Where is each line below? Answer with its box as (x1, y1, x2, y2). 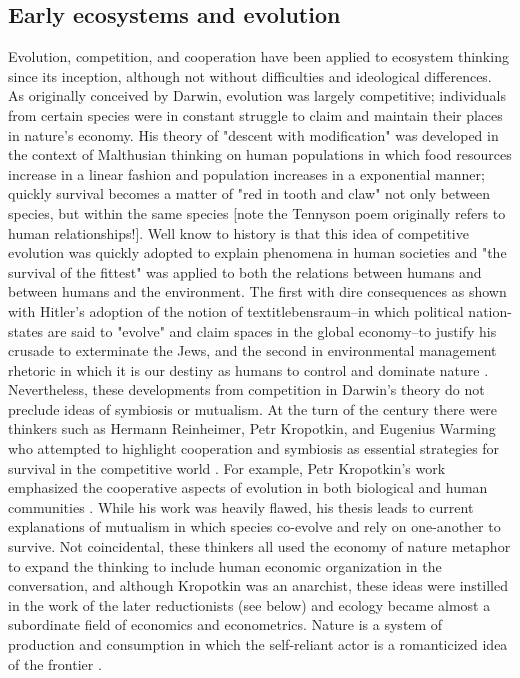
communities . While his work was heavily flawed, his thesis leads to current (8, 496, 474, 517)
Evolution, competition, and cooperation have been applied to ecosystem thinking (8, 46, 509, 67)
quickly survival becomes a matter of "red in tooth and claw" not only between (8, 183, 491, 204)
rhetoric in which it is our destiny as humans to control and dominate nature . (8, 359, 489, 380)
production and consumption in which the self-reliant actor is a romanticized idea (8, 634, 508, 655)
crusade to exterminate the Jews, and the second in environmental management (8, 340, 497, 361)
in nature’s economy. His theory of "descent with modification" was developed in (8, 124, 499, 145)
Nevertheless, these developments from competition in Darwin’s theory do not (8, 379, 485, 400)
